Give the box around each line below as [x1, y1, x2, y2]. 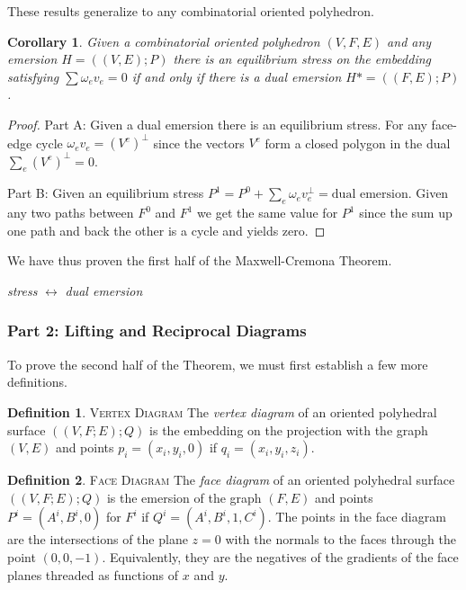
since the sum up [359, 203, 453, 222]
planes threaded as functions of [7, 565, 179, 584]
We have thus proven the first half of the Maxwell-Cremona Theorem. [7, 251, 392, 270]
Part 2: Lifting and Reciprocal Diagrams [7, 319, 307, 342]
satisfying [7, 67, 59, 85]
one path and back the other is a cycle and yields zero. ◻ [7, 220, 326, 239]
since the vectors [153, 133, 245, 152]
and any [387, 31, 432, 50]
